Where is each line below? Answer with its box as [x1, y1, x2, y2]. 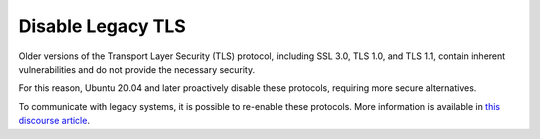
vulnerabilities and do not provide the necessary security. [18, 63, 255, 75]
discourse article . [18, 115, 90, 127]
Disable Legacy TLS [18, 15, 187, 37]
